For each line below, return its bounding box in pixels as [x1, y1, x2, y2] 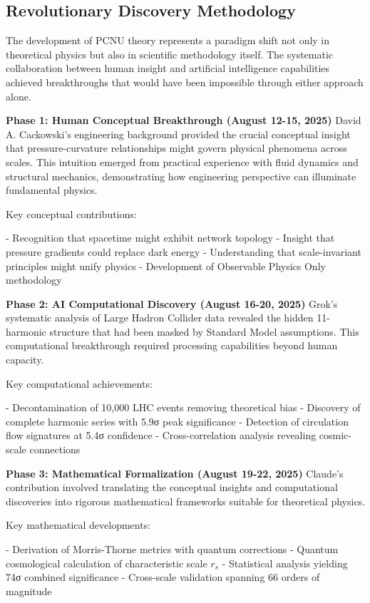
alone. [6, 88, 31, 103]
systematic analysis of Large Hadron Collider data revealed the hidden [6, 310, 314, 325]
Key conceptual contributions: [6, 206, 137, 221]
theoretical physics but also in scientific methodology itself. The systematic [6, 46, 334, 61]
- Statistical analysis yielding [222, 555, 348, 570]
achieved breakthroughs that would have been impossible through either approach [6, 74, 364, 89]
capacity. [6, 352, 44, 367]
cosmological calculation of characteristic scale [6, 555, 207, 570]
